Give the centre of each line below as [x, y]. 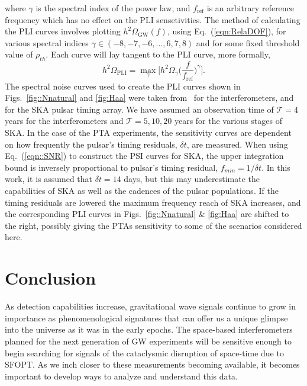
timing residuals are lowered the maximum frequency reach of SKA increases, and [153, 202]
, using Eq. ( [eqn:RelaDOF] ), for [227, 31]
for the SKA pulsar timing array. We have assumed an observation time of [139, 109]
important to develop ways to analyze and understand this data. [121, 376]
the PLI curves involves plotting [63, 31]
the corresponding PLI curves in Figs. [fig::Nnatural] [101, 214]
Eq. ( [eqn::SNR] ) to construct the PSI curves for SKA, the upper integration [144, 156]
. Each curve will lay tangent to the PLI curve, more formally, [158, 54]
